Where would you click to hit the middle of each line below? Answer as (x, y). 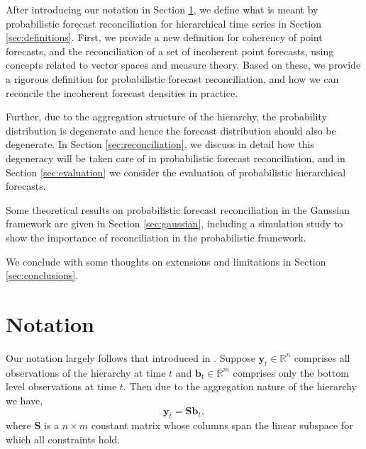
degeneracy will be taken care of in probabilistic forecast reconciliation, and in (176, 158)
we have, (24, 400)
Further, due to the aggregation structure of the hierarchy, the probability (166, 116)
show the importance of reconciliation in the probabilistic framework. (156, 237)
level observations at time (61, 386)
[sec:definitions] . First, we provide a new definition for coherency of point (164, 37)
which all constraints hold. (63, 439)
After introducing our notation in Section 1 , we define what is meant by (162, 9)
